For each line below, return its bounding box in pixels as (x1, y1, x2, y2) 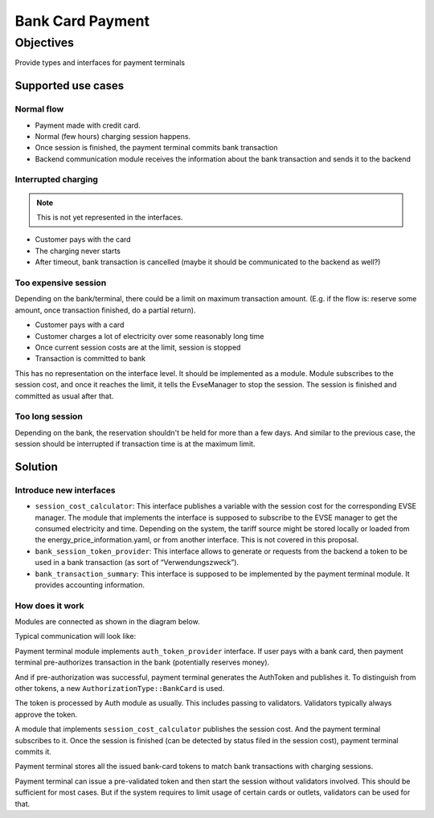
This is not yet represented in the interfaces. (36, 213, 183, 223)
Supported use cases (14, 79, 125, 92)
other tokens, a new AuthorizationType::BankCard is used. (14, 684, 225, 693)
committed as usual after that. (14, 391, 114, 401)
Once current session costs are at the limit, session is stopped (35, 342, 241, 352)
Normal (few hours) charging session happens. (35, 131, 191, 141)
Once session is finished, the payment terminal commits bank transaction (35, 143, 278, 153)
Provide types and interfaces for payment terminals (14, 58, 186, 67)
